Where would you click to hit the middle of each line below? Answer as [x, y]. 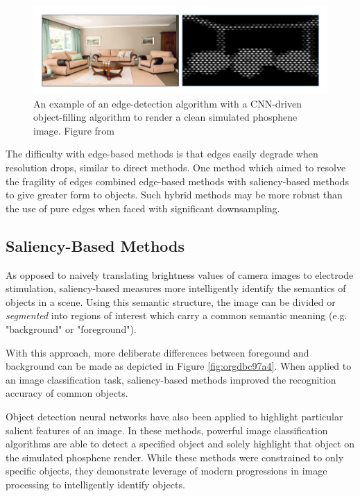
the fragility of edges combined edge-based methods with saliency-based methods [178, 181]
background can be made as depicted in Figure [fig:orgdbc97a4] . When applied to [179, 366]
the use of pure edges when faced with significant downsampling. [143, 208]
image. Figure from [74, 130]
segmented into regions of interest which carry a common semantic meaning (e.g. [177, 315]
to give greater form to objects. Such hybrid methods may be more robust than [174, 195]
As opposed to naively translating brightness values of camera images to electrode [180, 274]
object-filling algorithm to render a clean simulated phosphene [165, 117]
